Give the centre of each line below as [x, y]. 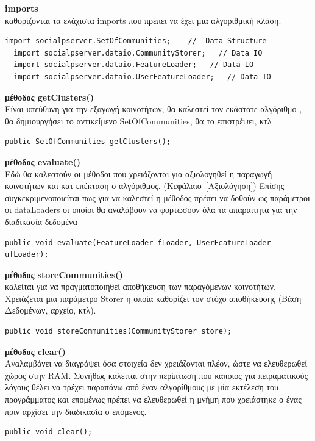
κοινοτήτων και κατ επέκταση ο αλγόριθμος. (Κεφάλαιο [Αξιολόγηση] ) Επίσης [145, 186]
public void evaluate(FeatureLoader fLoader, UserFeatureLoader [138, 242]
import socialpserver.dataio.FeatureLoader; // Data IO [134, 65]
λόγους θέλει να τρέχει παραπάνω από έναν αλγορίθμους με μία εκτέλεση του [142, 387]
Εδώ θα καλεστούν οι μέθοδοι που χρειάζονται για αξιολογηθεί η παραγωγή [139, 174]
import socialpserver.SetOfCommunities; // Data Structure [136, 41]
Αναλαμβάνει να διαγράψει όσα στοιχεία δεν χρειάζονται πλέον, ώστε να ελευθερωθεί [156, 363]
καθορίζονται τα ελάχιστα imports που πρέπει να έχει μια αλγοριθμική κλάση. [143, 20]
